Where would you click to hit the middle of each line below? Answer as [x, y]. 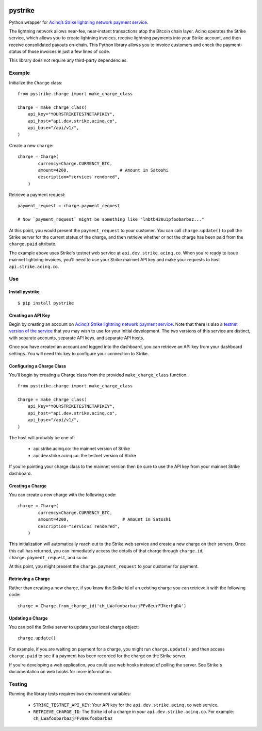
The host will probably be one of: [42, 438]
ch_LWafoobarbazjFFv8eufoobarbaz [73, 719]
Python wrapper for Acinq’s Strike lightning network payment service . [79, 22]
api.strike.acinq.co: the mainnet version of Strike [82, 449]
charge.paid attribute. [33, 244]
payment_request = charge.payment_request [69, 206]
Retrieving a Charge [30, 579]
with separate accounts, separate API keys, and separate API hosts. [77, 338]
